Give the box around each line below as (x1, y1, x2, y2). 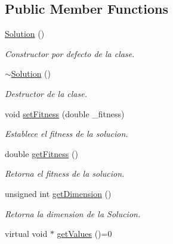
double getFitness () (5, 147, 78, 159)
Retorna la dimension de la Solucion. (5, 207, 141, 220)
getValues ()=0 (57, 227, 112, 240)
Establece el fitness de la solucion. (5, 127, 128, 140)
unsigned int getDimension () (5, 187, 112, 199)
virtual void (5, 227, 48, 240)
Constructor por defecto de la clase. (5, 47, 135, 60)
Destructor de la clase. (5, 87, 87, 99)
